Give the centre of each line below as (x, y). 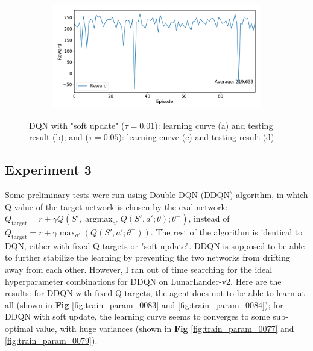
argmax (99, 219)
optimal (19, 328)
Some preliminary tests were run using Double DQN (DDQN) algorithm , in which (156, 194)
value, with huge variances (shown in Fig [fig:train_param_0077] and (165, 328)
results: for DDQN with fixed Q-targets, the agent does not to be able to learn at (155, 293)
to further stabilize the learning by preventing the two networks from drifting (147, 257)
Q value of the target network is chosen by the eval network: (116, 206)
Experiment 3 (48, 169)
